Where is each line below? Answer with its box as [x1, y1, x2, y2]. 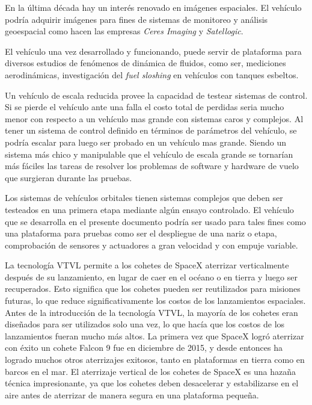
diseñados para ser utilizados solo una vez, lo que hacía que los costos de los [5, 318, 285, 330]
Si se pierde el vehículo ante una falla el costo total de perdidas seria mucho [5, 100, 284, 113]
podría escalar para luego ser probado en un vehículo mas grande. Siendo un [5, 135, 286, 148]
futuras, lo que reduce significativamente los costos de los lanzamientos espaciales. [5, 294, 306, 307]
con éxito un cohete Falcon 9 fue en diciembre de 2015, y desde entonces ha [5, 341, 283, 354]
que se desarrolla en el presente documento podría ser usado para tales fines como [5, 215, 306, 227]
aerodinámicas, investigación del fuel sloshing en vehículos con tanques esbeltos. [5, 68, 299, 81]
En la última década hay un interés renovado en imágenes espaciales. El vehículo [5, 1, 302, 13]
